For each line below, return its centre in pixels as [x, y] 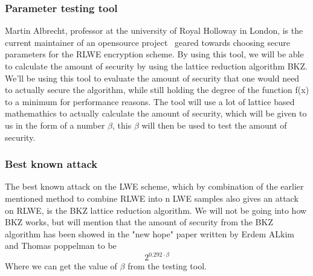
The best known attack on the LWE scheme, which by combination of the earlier [154, 186]
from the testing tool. [167, 266]
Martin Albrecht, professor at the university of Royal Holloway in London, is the [154, 30]
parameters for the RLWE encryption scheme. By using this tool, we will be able [154, 54]
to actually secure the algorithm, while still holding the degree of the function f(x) [157, 90]
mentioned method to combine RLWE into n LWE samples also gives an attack [152, 198]
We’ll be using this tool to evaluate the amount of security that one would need [152, 78]
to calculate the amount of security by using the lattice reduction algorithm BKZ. [156, 66]
